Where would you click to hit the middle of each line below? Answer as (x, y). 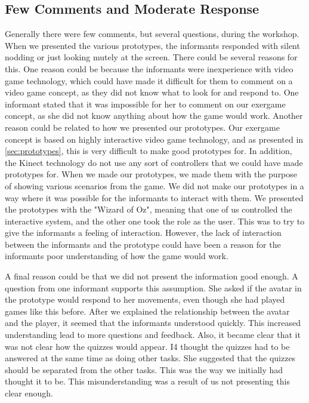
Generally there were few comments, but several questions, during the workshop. (152, 34)
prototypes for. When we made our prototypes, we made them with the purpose (151, 174)
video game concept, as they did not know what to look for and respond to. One (152, 92)
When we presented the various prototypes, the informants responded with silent (152, 45)
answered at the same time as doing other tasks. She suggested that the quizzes (150, 358)
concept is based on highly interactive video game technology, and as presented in (154, 139)
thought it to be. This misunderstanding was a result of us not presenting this (147, 381)
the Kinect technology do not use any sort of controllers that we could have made (154, 162)
